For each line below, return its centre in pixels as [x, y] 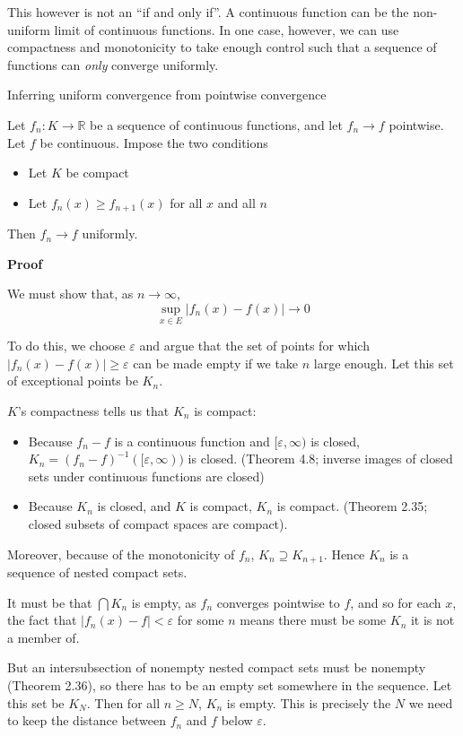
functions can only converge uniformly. [113, 64]
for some [201, 620]
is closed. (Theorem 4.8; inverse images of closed [320, 459]
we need [431, 702]
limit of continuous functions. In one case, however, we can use [227, 29]
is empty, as [164, 602]
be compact [97, 173]
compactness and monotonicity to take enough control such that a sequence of [222, 47]
